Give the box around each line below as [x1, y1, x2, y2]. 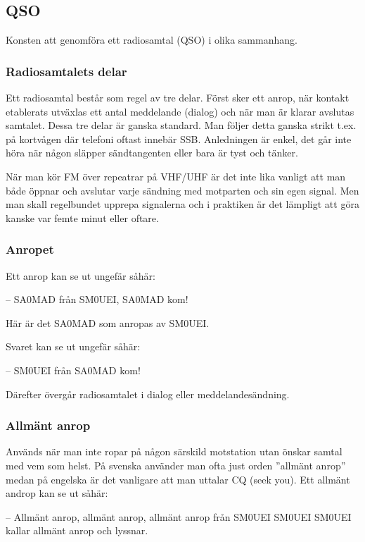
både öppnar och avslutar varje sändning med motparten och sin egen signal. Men [6, 183, 359, 197]
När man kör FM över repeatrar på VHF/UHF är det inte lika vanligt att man [6, 168, 346, 183]
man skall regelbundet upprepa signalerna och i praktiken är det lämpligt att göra [6, 197, 359, 211]
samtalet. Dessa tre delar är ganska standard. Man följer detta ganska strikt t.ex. [6, 118, 357, 133]
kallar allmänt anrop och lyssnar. [6, 523, 148, 538]
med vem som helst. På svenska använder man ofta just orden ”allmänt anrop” [6, 457, 346, 472]
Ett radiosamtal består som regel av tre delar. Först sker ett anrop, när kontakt [6, 90, 350, 105]
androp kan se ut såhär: [6, 486, 108, 500]
